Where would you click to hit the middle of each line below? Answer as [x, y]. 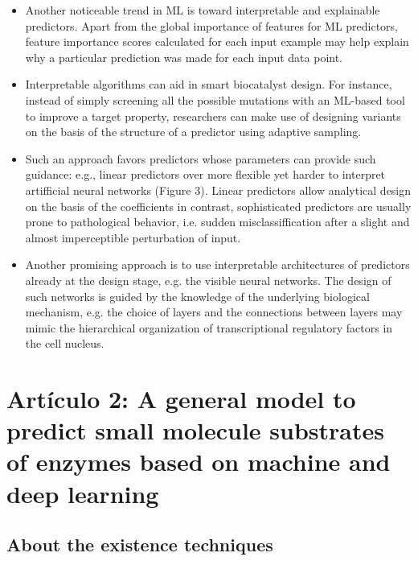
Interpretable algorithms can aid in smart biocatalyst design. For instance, [209, 84]
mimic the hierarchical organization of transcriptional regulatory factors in [209, 327]
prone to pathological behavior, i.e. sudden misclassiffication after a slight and [217, 222]
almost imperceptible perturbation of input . [133, 237]
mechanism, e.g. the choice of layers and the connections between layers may [214, 312]
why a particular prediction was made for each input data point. [184, 57]
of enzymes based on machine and [199, 462]
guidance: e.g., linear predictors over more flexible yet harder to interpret [205, 174]
